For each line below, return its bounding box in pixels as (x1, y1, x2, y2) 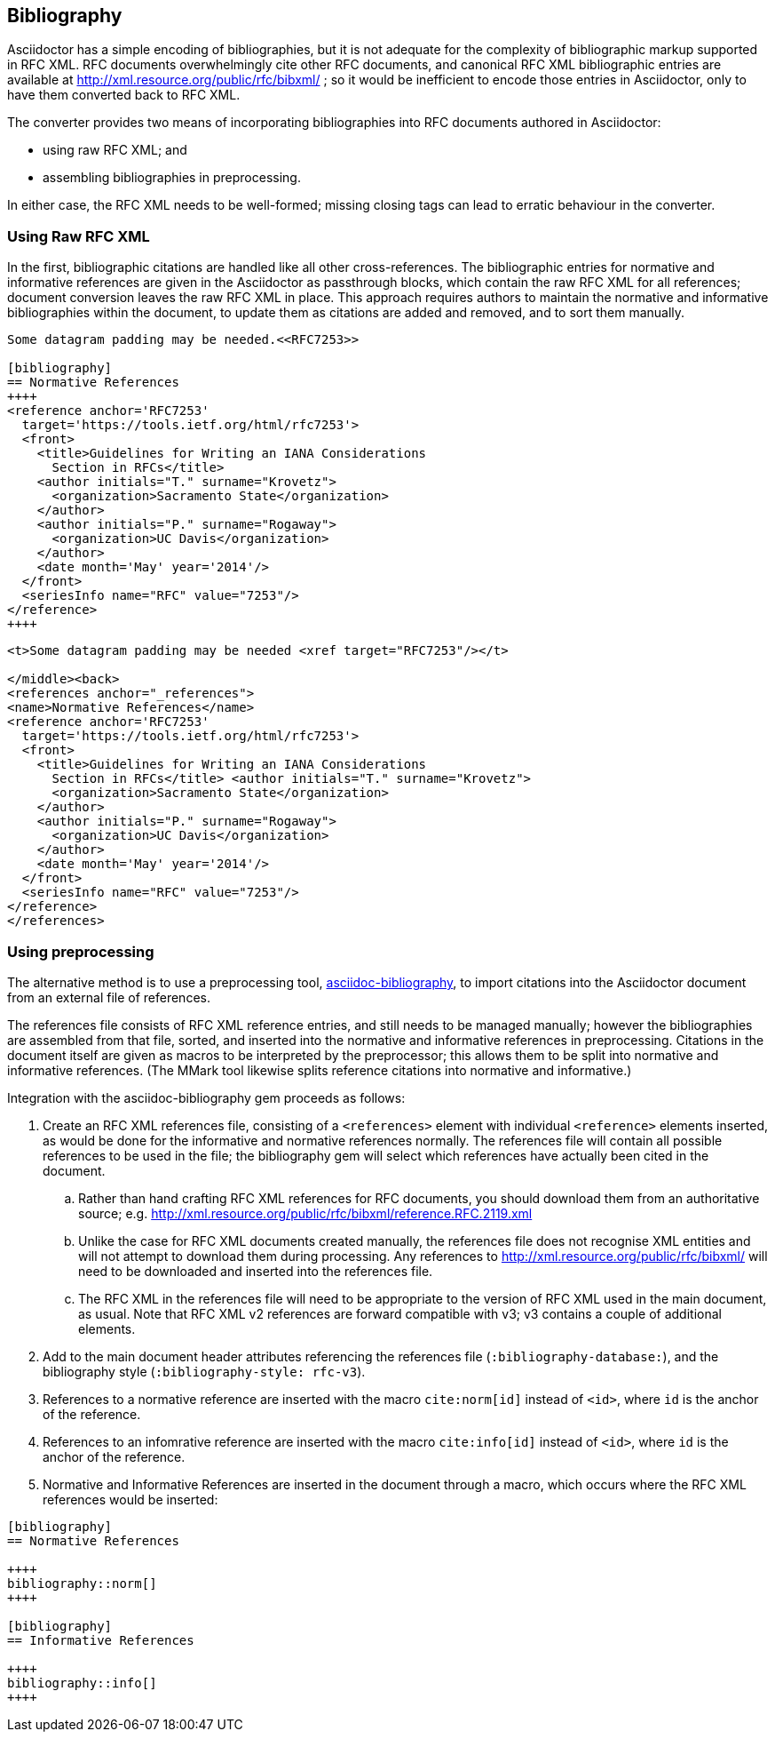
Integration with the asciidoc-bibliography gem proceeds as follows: (7, 1089, 406, 1105)
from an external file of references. (7, 989, 210, 1005)
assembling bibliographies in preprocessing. (43, 170, 301, 186)
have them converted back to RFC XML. (7, 87, 241, 103)
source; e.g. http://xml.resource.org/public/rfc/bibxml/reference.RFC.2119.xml (78, 1205, 533, 1221)
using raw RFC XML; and (43, 142, 187, 158)
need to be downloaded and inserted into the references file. (78, 1263, 433, 1279)
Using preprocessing (7, 942, 154, 961)
